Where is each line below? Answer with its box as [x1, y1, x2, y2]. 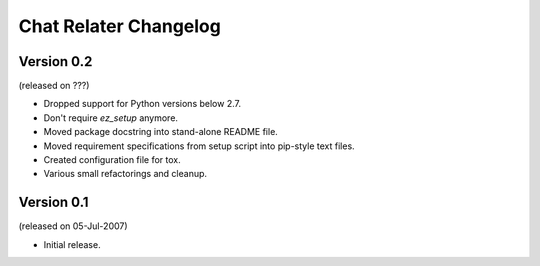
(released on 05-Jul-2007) [18, 220, 129, 232]
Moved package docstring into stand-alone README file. [43, 126, 279, 138]
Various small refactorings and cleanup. [43, 168, 208, 180]
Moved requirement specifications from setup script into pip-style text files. [43, 140, 355, 152]
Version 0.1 [18, 194, 89, 211]
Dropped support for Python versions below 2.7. [43, 98, 242, 110]
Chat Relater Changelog [18, 15, 222, 37]
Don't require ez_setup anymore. [43, 111, 179, 124]
